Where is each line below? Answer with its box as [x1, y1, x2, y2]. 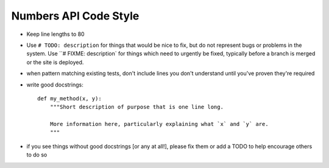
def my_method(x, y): [37, 95, 102, 102]
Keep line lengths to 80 [26, 30, 85, 38]
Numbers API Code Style [11, 9, 140, 23]
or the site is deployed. [26, 58, 84, 66]
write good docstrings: [26, 81, 83, 88]
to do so [26, 151, 48, 158]
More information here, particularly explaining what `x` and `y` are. [49, 121, 269, 128]
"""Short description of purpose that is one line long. [49, 103, 224, 111]
